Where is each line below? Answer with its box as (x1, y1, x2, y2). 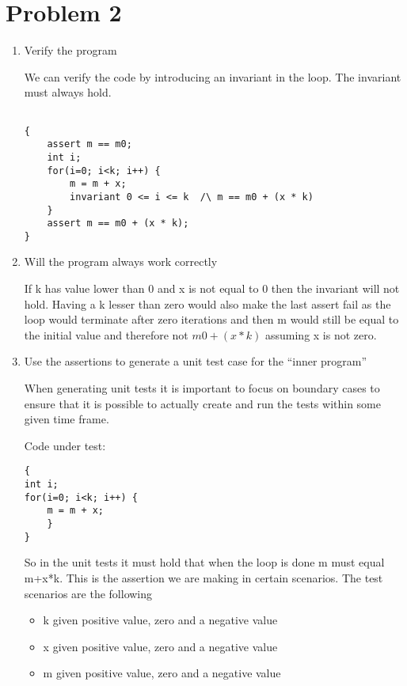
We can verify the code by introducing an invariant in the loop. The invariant (24, 68, 401, 85)
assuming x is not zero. (264, 326, 377, 343)
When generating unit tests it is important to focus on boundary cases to (24, 380, 380, 396)
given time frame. (24, 411, 109, 427)
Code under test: (24, 437, 106, 453)
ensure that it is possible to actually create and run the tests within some (24, 395, 381, 411)
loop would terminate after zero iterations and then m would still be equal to (24, 311, 399, 328)
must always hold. (24, 84, 112, 100)
